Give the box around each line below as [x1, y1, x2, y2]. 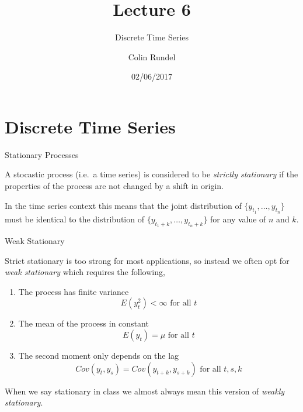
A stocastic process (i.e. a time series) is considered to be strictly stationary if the [5, 168, 298, 180]
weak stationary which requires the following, [5, 266, 165, 278]
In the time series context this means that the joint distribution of [5, 199, 242, 211]
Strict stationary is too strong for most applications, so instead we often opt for [5, 254, 290, 266]
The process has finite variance [18, 285, 129, 297]
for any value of [210, 212, 266, 225]
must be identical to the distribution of [5, 212, 144, 225]
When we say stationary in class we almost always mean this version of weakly [5, 384, 285, 397]
